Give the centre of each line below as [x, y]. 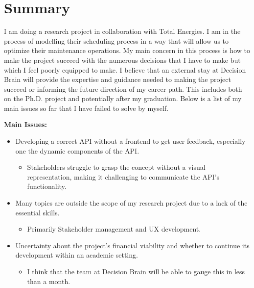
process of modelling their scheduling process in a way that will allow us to [116, 40]
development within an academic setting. [77, 255]
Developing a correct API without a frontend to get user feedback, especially [130, 141]
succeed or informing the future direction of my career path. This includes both [123, 89]
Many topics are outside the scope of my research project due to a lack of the [131, 203]
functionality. [47, 186]
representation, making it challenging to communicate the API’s [123, 176]
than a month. [49, 281]
